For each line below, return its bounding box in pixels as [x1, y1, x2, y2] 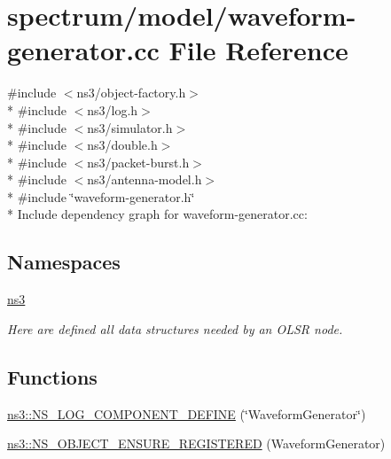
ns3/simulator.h [87, 118, 173, 136]
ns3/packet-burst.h [87, 152, 190, 171]
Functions [7, 362, 98, 390]
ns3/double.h [87, 136, 158, 154]
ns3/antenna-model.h [87, 170, 202, 189]
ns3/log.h [87, 100, 138, 119]
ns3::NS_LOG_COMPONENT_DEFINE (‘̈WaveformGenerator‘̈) [7, 404, 366, 423]
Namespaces [7, 248, 121, 276]
